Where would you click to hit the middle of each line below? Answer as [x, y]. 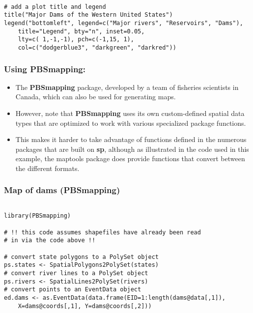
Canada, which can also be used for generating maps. [96, 97]
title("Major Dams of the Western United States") [88, 15]
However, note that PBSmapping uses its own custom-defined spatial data [130, 113]
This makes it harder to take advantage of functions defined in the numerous [131, 139]
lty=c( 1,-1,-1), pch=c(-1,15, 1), [76, 40]
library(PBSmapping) [38, 216]
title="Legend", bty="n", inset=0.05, [81, 31]
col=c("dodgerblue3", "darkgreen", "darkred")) [97, 47]
